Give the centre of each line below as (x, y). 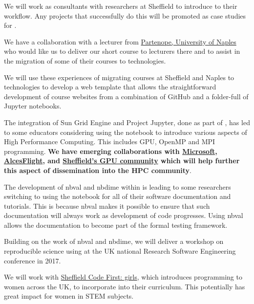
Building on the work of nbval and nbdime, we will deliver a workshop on (114, 241)
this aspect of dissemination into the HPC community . (98, 170)
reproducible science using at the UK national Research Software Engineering (120, 251)
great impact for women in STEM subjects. (69, 296)
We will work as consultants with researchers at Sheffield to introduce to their (121, 6)
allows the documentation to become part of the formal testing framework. (116, 225)
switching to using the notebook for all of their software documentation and (117, 196)
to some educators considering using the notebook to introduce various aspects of (126, 132)
